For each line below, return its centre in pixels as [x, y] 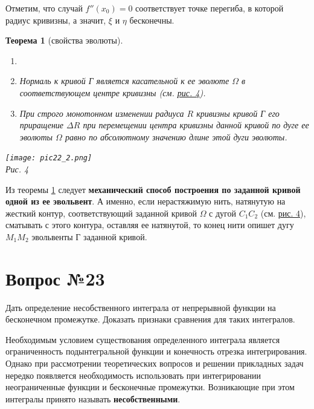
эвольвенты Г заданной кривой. [89, 236]
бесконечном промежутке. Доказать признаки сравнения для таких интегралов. [150, 319]
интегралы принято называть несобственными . [93, 398]
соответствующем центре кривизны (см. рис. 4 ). [113, 92]
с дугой [223, 213]
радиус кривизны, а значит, [56, 20]
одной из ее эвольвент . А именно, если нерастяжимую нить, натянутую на [146, 201]
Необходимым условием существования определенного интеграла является [143, 339]
